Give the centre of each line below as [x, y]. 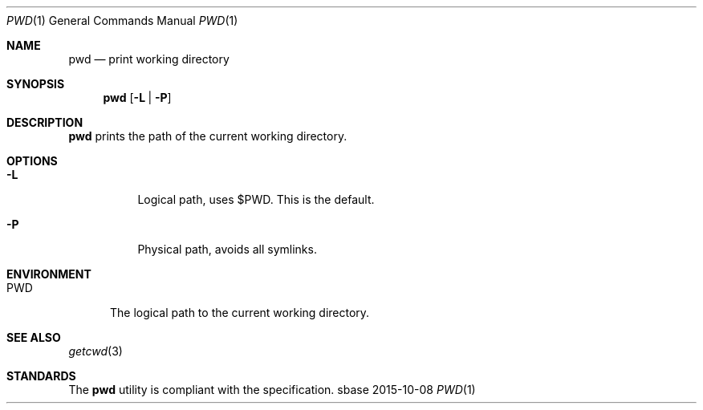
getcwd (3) [95, 351]
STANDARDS [41, 376]
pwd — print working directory [149, 59]
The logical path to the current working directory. [240, 313]
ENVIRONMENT [49, 274]
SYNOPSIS [36, 84]
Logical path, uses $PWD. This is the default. [256, 199]
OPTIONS [32, 161]
